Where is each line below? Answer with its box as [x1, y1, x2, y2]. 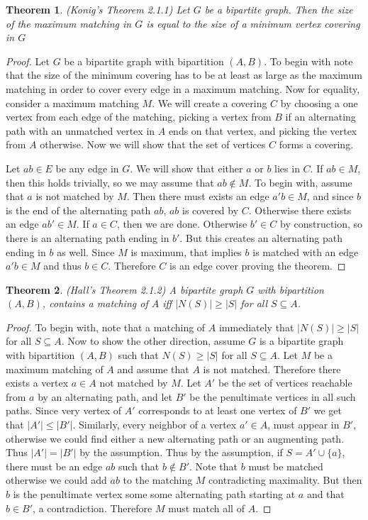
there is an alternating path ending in [6, 230, 169, 245]
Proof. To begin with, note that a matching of [6, 319, 206, 334]
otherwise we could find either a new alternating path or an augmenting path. [6, 431, 345, 446]
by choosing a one [280, 95, 358, 110]
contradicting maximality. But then [208, 472, 362, 487]
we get [313, 403, 342, 418]
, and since [306, 189, 354, 204]
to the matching [123, 472, 193, 487]
